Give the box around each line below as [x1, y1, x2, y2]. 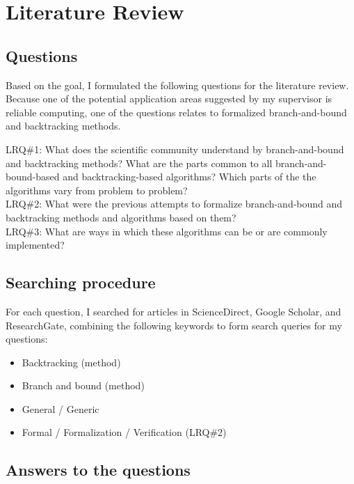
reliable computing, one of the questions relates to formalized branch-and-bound [6, 104, 347, 119]
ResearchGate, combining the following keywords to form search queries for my [6, 318, 342, 332]
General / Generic [22, 401, 99, 416]
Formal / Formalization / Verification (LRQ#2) [22, 425, 227, 439]
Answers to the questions [6, 459, 191, 481]
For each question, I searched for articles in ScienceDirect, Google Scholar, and [6, 304, 341, 318]
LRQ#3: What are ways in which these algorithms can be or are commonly [6, 224, 328, 238]
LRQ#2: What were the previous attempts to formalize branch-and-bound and [6, 196, 343, 211]
